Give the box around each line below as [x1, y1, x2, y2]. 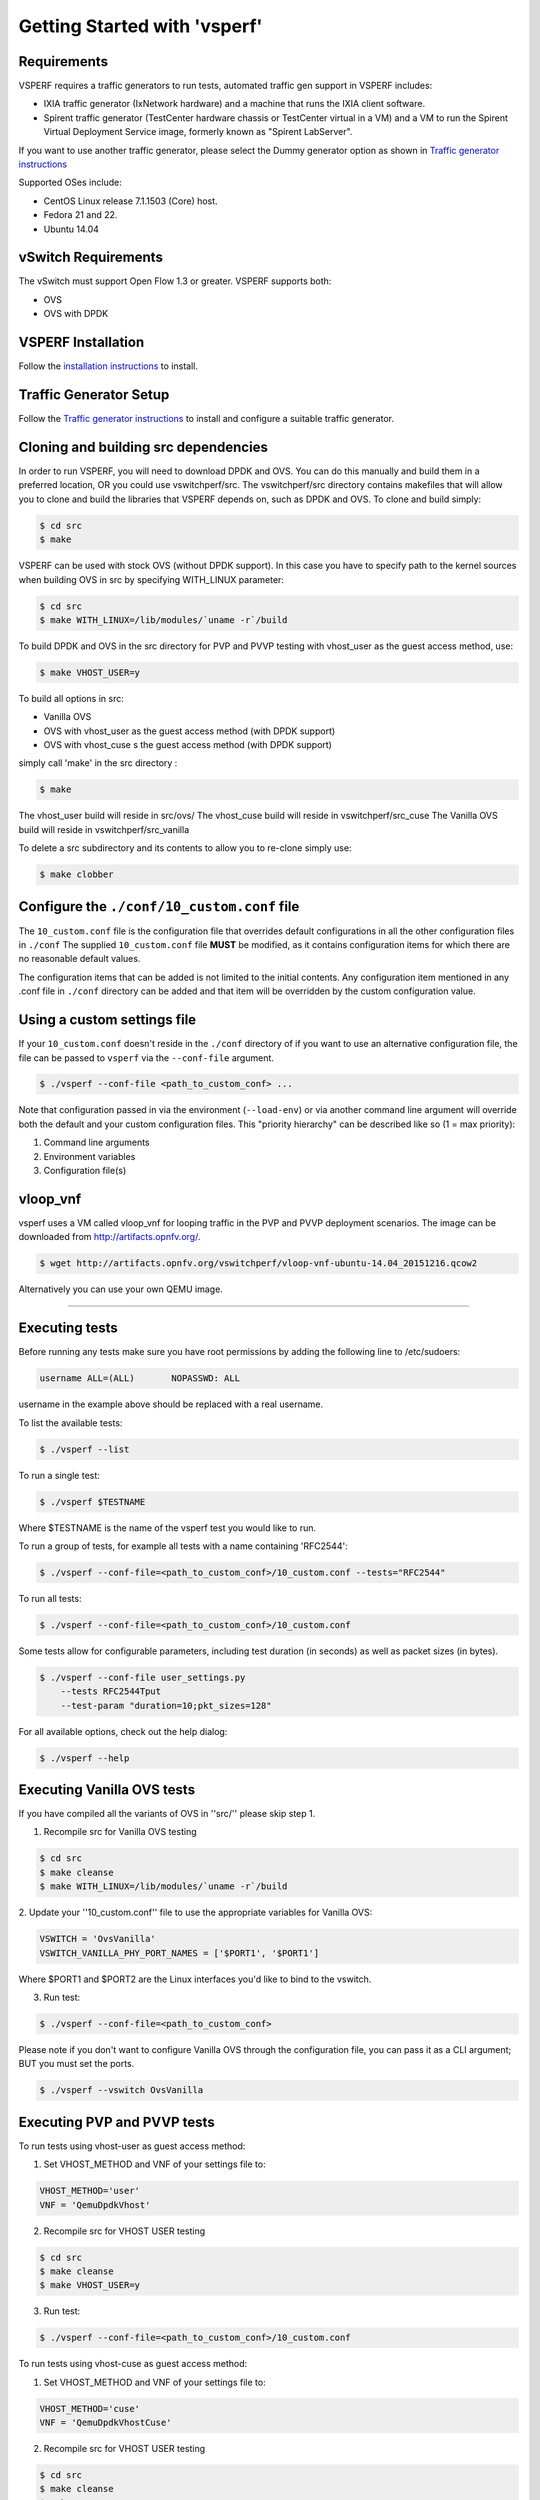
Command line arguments [43, 1136, 150, 1149]
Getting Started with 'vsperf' [18, 15, 263, 37]
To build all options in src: [18, 692, 124, 704]
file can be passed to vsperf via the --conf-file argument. [18, 1051, 275, 1064]
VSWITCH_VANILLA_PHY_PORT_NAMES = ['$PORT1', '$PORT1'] [39, 1947, 320, 1959]
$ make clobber [39, 869, 114, 880]
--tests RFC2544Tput [60, 1686, 162, 1697]
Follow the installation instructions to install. [18, 360, 199, 372]
